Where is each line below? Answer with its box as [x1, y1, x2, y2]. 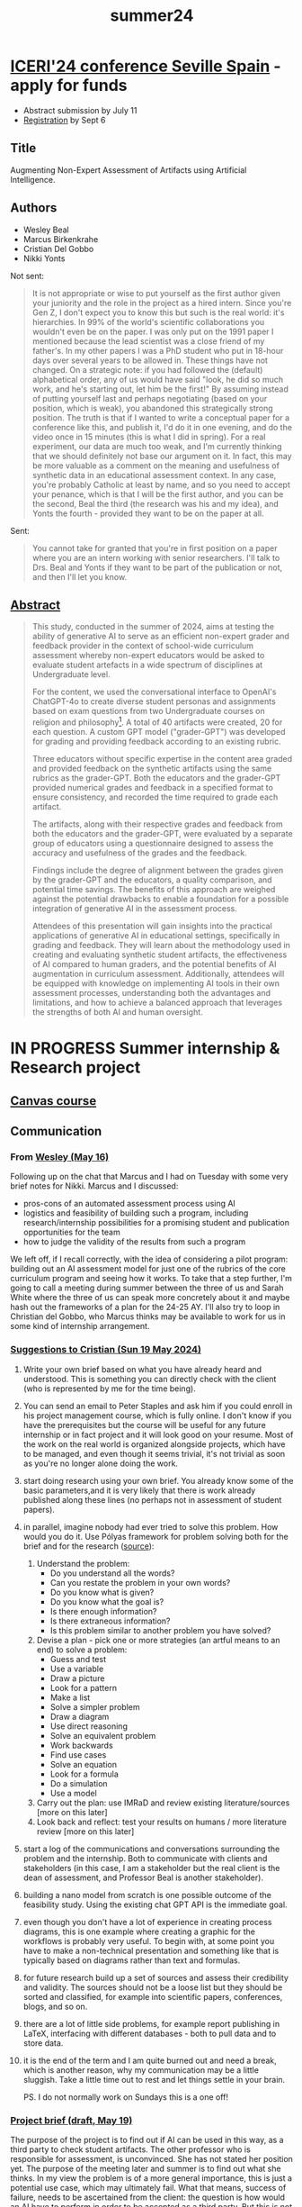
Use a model [49, 1787, 97, 1798]
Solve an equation [49, 1759, 118, 1769]
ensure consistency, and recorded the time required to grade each [31, 791, 279, 802]
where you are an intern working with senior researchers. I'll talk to [31, 552, 280, 563]
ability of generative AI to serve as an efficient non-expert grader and [31, 631, 290, 642]
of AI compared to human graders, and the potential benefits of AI [31, 959, 277, 970]
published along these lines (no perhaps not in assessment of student [22, 1494, 282, 1505]
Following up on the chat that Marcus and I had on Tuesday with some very [10, 1171, 289, 1182]
